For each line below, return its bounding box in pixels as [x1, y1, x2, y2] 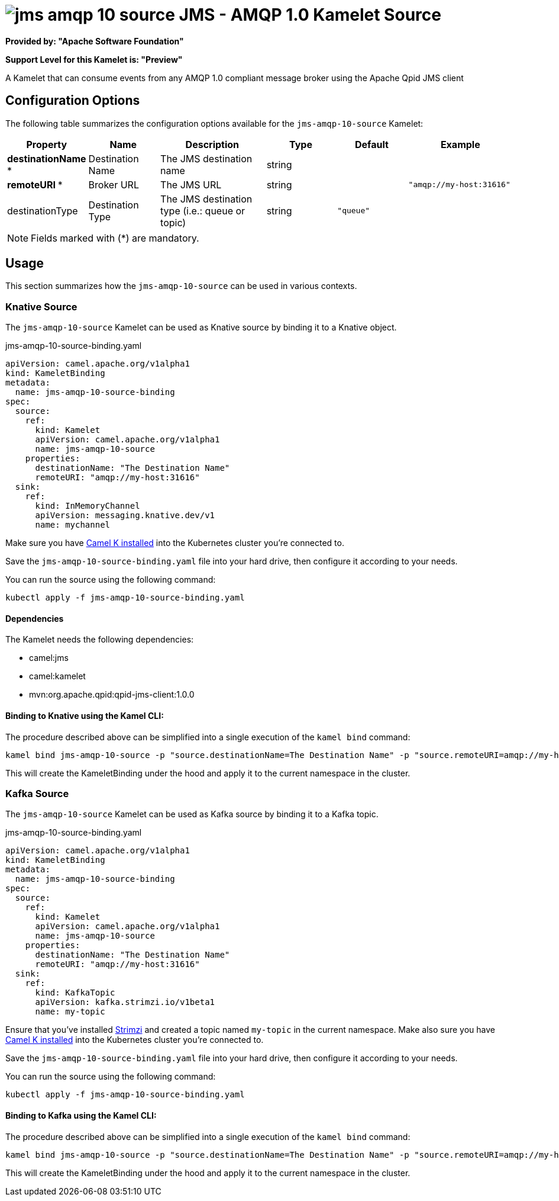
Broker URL [88, 178, 139, 191]
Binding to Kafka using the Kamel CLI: [5, 1110, 157, 1120]
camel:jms [29, 653, 69, 663]
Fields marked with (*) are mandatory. [31, 232, 199, 244]
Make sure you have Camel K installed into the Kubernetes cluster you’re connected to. [5, 538, 344, 548]
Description [185, 138, 240, 150]
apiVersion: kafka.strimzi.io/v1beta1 [35, 997, 215, 1007]
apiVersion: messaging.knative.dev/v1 [35, 510, 215, 521]
